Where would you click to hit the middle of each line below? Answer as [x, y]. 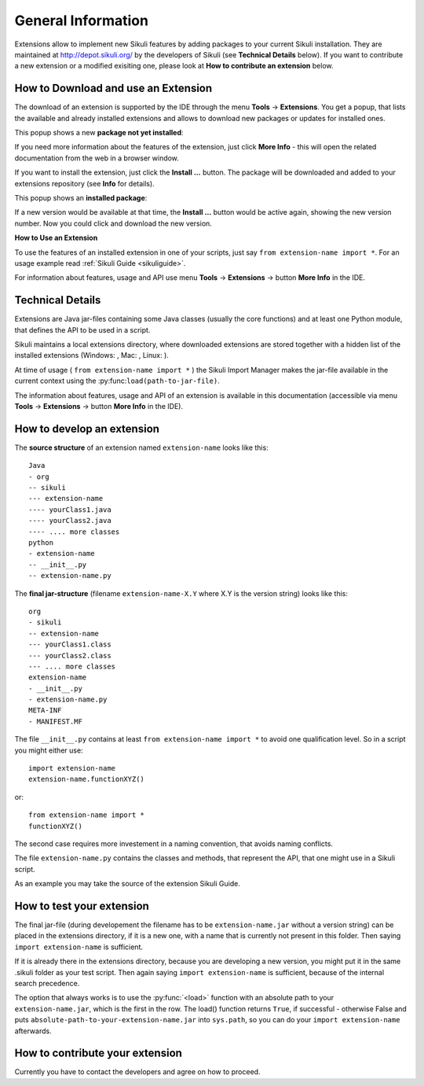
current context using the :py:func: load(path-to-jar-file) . [117, 381]
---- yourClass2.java [70, 521]
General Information [82, 20]
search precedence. [47, 983]
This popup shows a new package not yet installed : [99, 133]
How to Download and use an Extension [113, 88]
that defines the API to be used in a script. [82, 329]
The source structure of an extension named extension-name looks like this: [141, 447]
